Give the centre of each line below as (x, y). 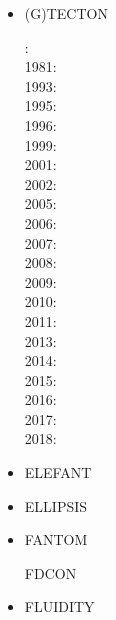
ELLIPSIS (56, 505)
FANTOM (56, 539)
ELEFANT (58, 472)
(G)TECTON (66, 13)
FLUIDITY (59, 606)
